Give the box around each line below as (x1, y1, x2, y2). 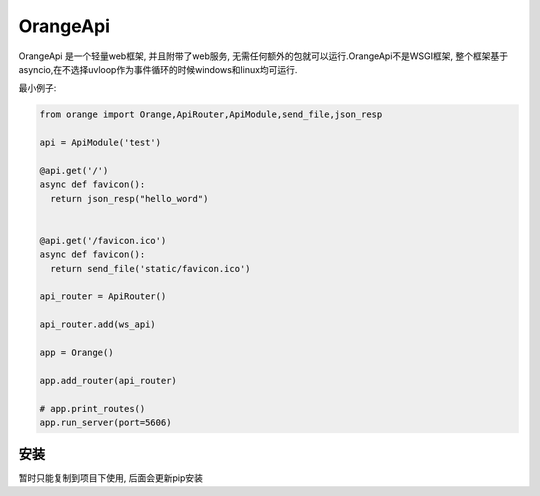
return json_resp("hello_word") (50, 193, 209, 204)
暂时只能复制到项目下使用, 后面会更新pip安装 (18, 472, 204, 484)
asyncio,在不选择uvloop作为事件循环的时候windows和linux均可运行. (18, 63, 298, 75)
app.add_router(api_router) (39, 375, 177, 386)
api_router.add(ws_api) (39, 319, 157, 330)
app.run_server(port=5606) (39, 416, 172, 428)
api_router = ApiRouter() (39, 291, 167, 302)
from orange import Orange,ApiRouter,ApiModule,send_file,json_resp (39, 109, 383, 120)
